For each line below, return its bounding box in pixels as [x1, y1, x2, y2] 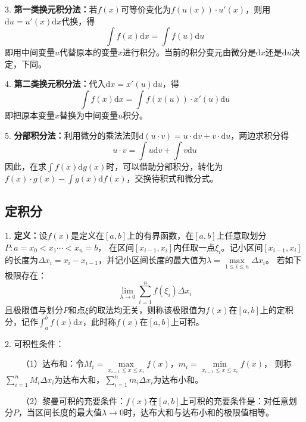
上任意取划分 [216, 229, 267, 242]
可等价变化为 [120, 3, 171, 15]
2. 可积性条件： [5, 337, 64, 349]
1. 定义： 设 [5, 229, 48, 242]
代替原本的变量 [60, 46, 118, 58]
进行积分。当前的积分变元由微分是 [123, 46, 257, 58]
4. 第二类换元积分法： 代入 [5, 77, 106, 90]
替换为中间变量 [60, 108, 118, 121]
